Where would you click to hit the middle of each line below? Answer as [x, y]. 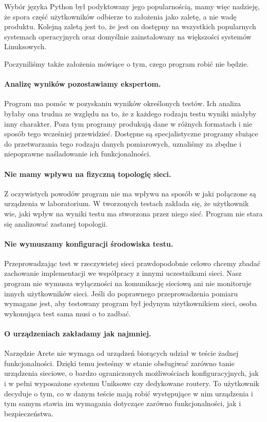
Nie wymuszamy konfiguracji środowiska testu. [89, 243]
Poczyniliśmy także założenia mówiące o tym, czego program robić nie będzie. [127, 63]
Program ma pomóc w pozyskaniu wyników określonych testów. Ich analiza [122, 103]
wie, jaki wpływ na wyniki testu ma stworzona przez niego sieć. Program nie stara [133, 213]
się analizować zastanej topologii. [56, 223]
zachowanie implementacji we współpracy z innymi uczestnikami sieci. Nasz [123, 273]
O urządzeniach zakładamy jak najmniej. [78, 334]
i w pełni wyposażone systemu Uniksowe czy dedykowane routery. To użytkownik [132, 383]
